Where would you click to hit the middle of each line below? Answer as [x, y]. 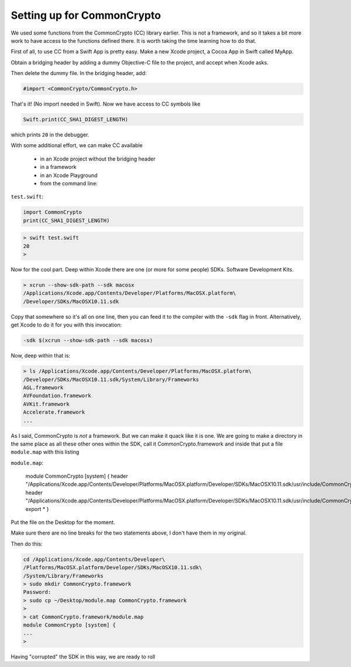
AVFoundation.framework [57, 396]
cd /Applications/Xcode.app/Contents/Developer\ [94, 559]
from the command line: [69, 183]
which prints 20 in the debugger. [50, 135]
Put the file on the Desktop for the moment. [63, 522]
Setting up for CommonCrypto [86, 15]
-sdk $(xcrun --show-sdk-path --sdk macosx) [88, 341]
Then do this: [27, 544]
